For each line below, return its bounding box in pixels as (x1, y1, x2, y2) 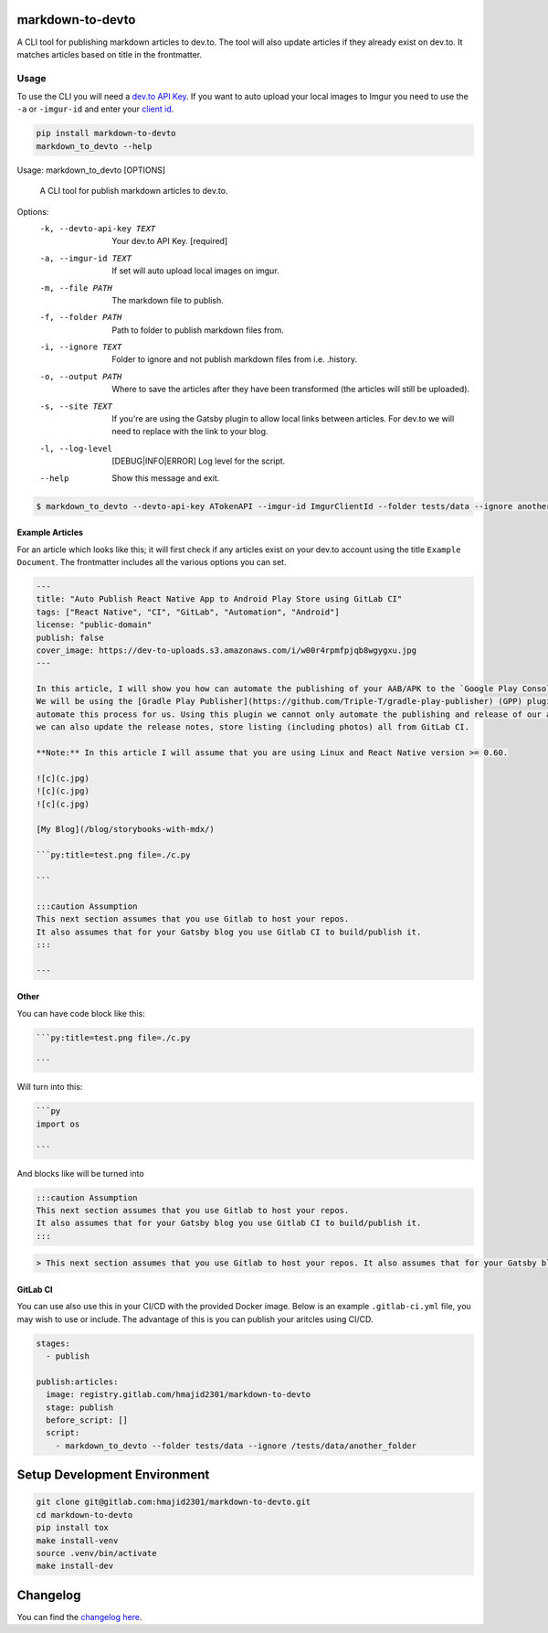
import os (36, 1118, 80, 1129)
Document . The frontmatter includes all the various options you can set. (16, 556, 287, 567)
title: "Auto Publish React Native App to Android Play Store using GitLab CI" (36, 594, 403, 604)
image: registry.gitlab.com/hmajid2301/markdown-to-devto (46, 1390, 311, 1400)
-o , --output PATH (39, 371, 122, 381)
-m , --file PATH (39, 283, 113, 293)
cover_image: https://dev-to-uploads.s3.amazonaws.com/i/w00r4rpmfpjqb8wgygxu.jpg (36, 645, 417, 656)
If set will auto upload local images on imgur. (111, 265, 279, 276)
